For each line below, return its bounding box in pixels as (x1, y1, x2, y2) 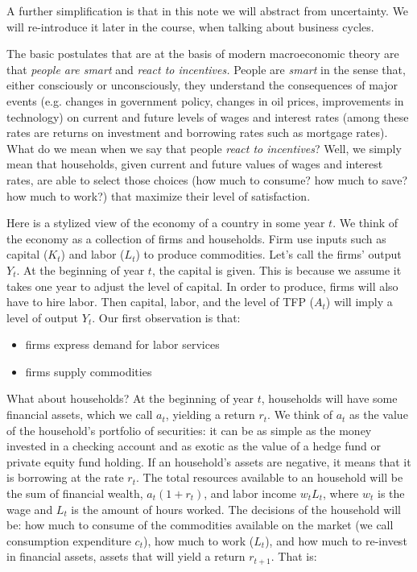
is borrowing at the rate (6, 469, 124, 486)
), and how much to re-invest (265, 532, 407, 549)
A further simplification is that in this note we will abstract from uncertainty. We (6, 2, 409, 19)
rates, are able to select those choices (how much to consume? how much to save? (6, 171, 408, 188)
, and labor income (204, 485, 297, 502)
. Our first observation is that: (92, 309, 241, 325)
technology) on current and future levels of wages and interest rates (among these (6, 108, 409, 125)
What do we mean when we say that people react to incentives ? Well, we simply (6, 139, 402, 156)
